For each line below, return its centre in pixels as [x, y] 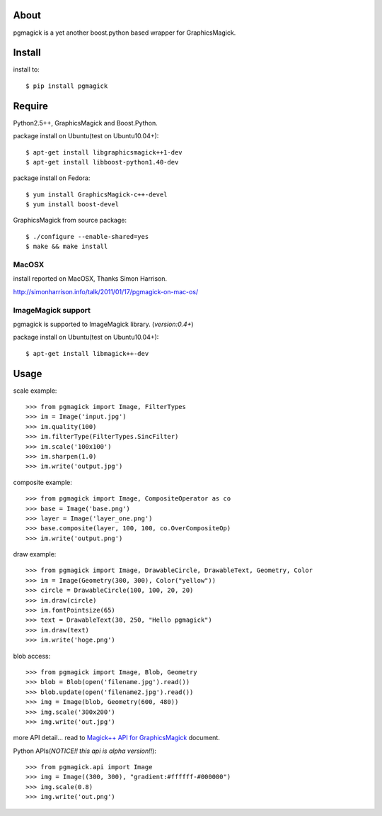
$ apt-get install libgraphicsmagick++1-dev [104, 152]
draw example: [35, 554]
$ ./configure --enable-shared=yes [87, 236]
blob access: [32, 656]
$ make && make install [67, 247]
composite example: [42, 482]
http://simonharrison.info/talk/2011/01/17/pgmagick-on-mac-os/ [106, 291]
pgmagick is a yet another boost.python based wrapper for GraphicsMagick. [125, 33]
